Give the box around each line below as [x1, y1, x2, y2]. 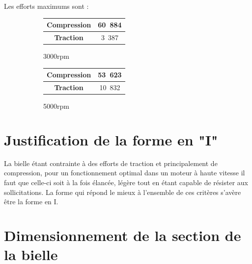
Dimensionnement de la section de [4, 225, 241, 245]
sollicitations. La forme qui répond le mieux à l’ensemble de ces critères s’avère [4, 187, 241, 197]
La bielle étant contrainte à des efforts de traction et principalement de [4, 158, 218, 168]
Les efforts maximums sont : [4, 1, 89, 11]
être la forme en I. [4, 196, 58, 207]
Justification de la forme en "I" [4, 129, 218, 149]
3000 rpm [43, 51, 69, 61]
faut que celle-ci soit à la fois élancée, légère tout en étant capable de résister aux [4, 177, 248, 187]
